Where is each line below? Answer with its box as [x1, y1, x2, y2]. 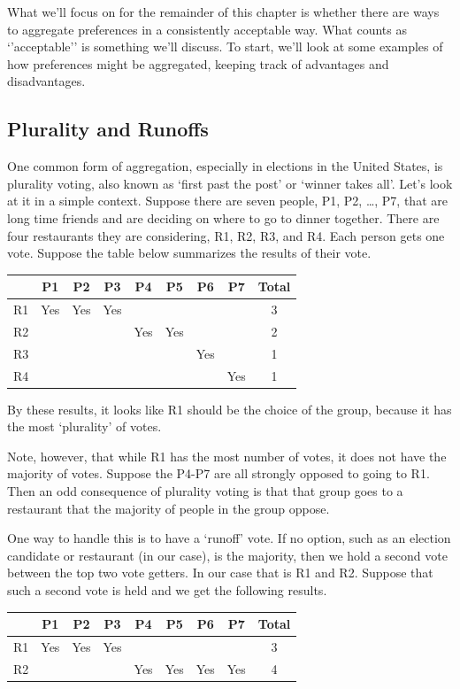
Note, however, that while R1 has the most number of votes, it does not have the [7, 446, 447, 465]
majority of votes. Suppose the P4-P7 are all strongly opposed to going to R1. [7, 464, 430, 483]
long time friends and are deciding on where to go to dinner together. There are [7, 208, 440, 227]
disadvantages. [7, 72, 86, 90]
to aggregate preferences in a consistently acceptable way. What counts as [7, 19, 407, 38]
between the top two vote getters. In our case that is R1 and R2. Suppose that [7, 563, 433, 582]
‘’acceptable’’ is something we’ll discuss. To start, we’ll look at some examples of [7, 37, 443, 56]
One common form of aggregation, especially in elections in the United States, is [7, 157, 443, 175]
